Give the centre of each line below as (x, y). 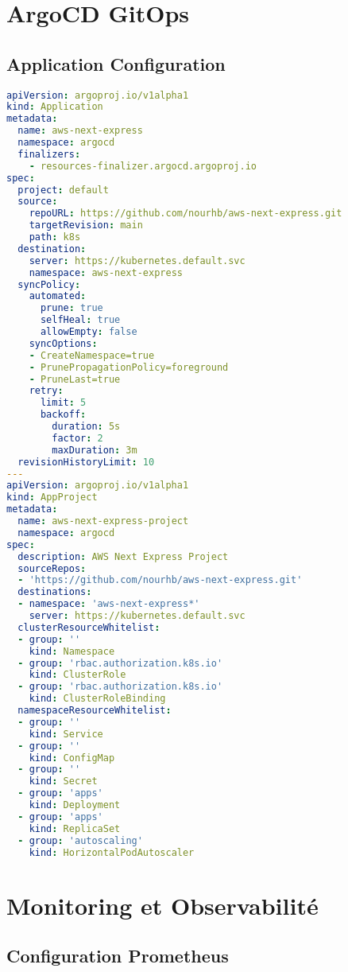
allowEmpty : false (89, 332)
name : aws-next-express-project (103, 521)
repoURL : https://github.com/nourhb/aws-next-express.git (186, 214)
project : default (63, 190)
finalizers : (49, 154)
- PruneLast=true (75, 379)
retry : (46, 391)
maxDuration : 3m (95, 450)
